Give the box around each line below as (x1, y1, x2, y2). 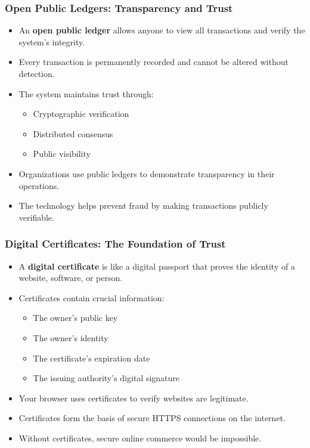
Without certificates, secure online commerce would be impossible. (18, 431, 262, 444)
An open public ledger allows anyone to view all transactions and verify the (18, 24, 305, 36)
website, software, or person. (18, 271, 123, 284)
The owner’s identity (33, 331, 108, 344)
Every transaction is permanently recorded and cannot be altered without (18, 55, 289, 68)
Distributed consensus (33, 127, 113, 140)
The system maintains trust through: (18, 87, 154, 100)
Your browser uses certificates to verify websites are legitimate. (18, 391, 249, 404)
